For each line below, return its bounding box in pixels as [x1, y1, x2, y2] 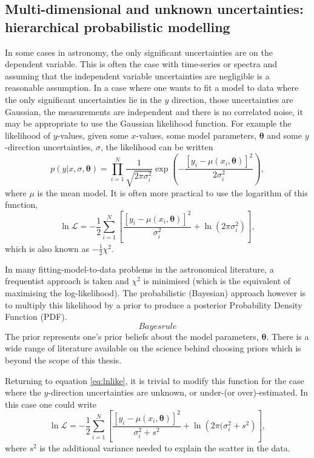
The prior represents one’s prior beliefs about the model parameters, [5, 330, 259, 342]
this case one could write [5, 397, 97, 410]
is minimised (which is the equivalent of [143, 274, 291, 287]
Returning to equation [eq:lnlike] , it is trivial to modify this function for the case [5, 374, 304, 387]
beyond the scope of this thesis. [5, 353, 122, 366]
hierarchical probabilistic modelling [5, 17, 230, 36]
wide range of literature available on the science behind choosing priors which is [5, 342, 301, 354]
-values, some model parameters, [136, 128, 257, 141]
